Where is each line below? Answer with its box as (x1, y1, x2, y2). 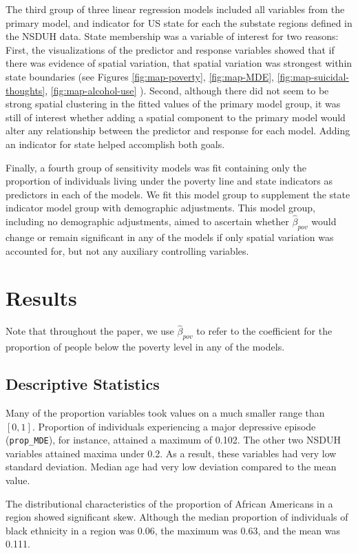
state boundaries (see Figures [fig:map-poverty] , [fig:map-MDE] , (6, 69, 274, 83)
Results (6, 284, 77, 312)
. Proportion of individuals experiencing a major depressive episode (32, 419, 316, 433)
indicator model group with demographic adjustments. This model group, (6, 200, 315, 215)
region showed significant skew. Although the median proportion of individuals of (6, 510, 348, 524)
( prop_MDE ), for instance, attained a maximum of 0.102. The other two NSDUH (6, 432, 341, 447)
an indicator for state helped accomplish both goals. (6, 136, 225, 151)
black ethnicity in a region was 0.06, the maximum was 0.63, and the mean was (6, 523, 340, 537)
